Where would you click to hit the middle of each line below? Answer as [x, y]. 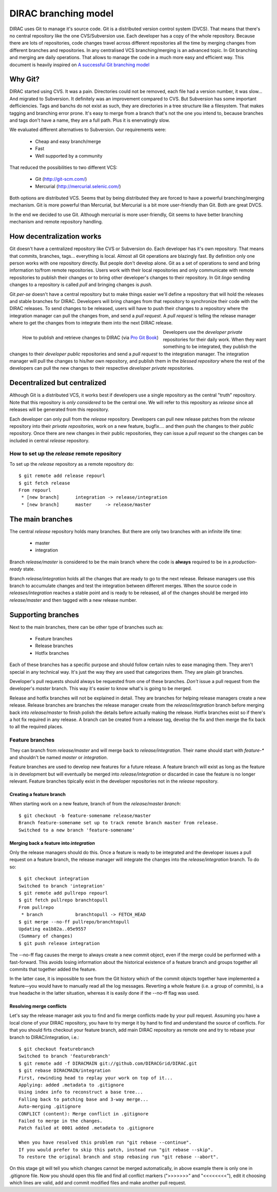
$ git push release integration [59, 943]
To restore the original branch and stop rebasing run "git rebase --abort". [119, 1157]
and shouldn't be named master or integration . [59, 757]
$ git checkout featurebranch [57, 1049]
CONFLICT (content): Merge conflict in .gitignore [84, 1114]
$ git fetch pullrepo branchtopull [63, 900]
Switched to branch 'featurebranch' [65, 1056]
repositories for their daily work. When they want [214, 339]
